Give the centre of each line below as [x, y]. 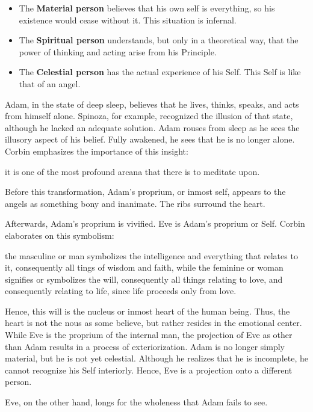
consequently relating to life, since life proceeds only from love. [121, 291]
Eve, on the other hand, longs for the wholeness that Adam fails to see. [136, 402]
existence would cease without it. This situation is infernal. [128, 20]
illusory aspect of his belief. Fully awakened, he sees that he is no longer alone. [150, 139]
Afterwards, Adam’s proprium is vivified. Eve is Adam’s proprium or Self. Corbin [155, 223]
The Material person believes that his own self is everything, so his [147, 8]
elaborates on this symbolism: [60, 235]
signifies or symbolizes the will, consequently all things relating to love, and [144, 279]
